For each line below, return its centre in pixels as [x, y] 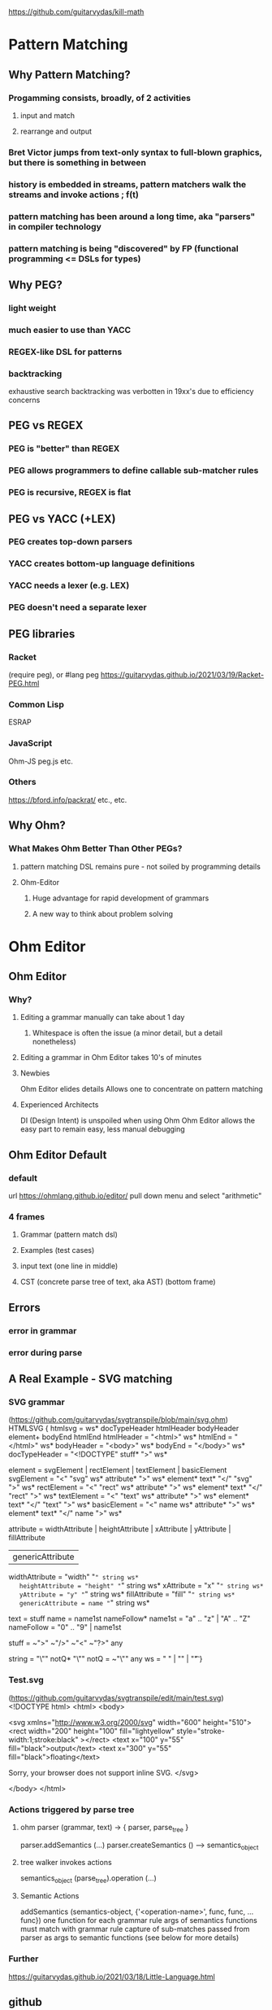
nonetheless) [54, 1042]
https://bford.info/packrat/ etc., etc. [68, 799]
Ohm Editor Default [58, 1155]
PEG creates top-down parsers [70, 542]
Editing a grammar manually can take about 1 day [102, 1018]
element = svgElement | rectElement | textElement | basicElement [118, 1470]
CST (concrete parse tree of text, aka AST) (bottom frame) [118, 1282]
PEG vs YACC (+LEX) [62, 519]
